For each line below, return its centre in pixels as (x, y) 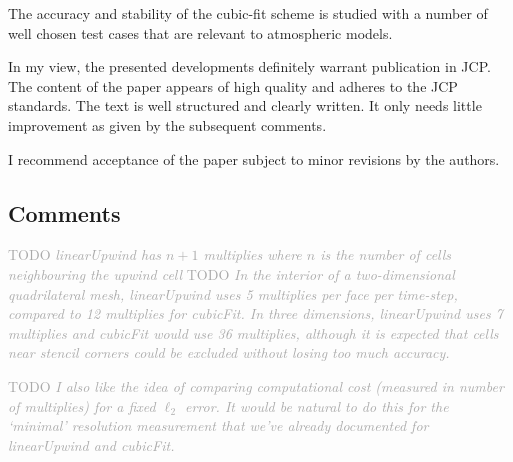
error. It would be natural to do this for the (316, 405)
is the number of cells (386, 254)
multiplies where (252, 254)
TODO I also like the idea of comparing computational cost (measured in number (256, 385)
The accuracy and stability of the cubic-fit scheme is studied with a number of (248, 13)
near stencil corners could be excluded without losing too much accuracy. (229, 352)
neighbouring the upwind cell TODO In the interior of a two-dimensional (231, 273)
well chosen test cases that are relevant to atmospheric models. (200, 32)
